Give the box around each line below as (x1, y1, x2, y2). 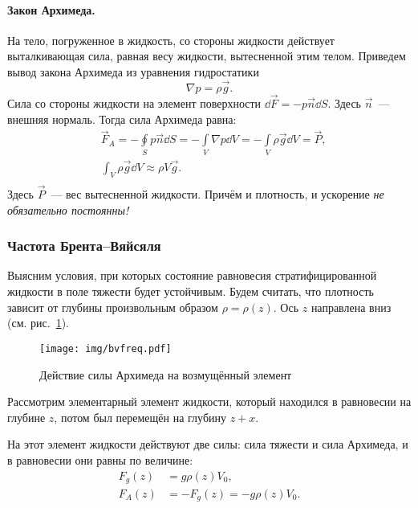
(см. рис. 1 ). (7, 314, 70, 331)
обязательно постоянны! (7, 201, 129, 218)
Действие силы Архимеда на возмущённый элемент (39, 366, 292, 383)
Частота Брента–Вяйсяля (7, 236, 161, 256)
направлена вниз (310, 298, 392, 315)
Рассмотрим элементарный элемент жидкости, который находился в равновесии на (7, 393, 412, 410)
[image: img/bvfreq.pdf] (39, 342, 172, 354)
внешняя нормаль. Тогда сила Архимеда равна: (7, 110, 237, 127)
